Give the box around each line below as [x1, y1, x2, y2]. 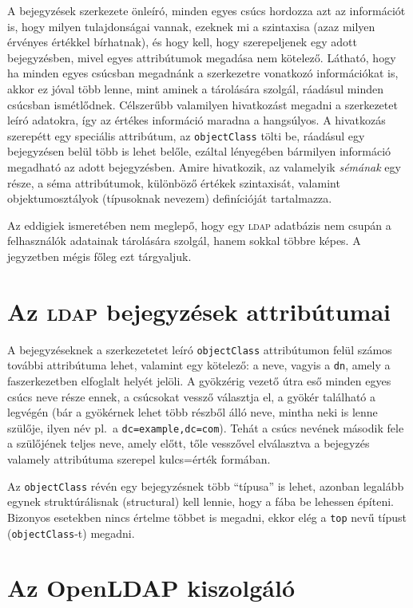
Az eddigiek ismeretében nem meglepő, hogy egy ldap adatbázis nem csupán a [7, 216, 391, 233]
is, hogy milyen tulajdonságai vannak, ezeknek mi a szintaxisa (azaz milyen [7, 18, 375, 34]
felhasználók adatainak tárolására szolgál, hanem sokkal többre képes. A [7, 232, 361, 249]
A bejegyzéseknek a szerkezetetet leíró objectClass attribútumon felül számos [7, 341, 392, 357]
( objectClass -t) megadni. [7, 524, 135, 541]
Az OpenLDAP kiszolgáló [7, 571, 295, 604]
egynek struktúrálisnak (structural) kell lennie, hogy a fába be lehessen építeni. [7, 493, 394, 510]
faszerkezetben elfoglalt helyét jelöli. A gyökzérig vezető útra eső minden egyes [7, 373, 391, 389]
